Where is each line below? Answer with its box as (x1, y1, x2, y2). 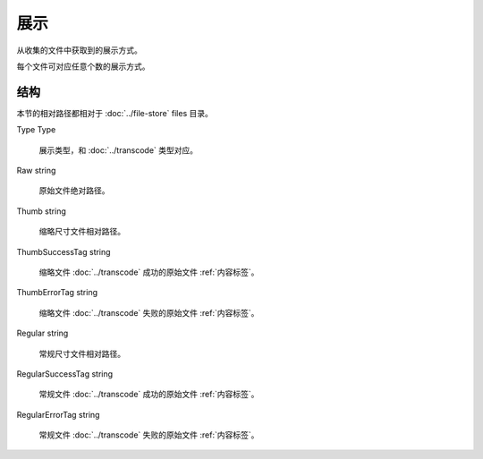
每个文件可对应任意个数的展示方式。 (16, 61, 150, 72)
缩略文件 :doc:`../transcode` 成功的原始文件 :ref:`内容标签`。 (38, 267, 259, 277)
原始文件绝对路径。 (38, 185, 110, 196)
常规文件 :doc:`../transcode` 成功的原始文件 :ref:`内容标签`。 (38, 389, 259, 400)
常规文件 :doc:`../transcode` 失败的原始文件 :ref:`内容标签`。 (38, 429, 259, 440)
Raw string (16, 166, 56, 176)
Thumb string (16, 206, 66, 217)
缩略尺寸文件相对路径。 (38, 226, 125, 237)
